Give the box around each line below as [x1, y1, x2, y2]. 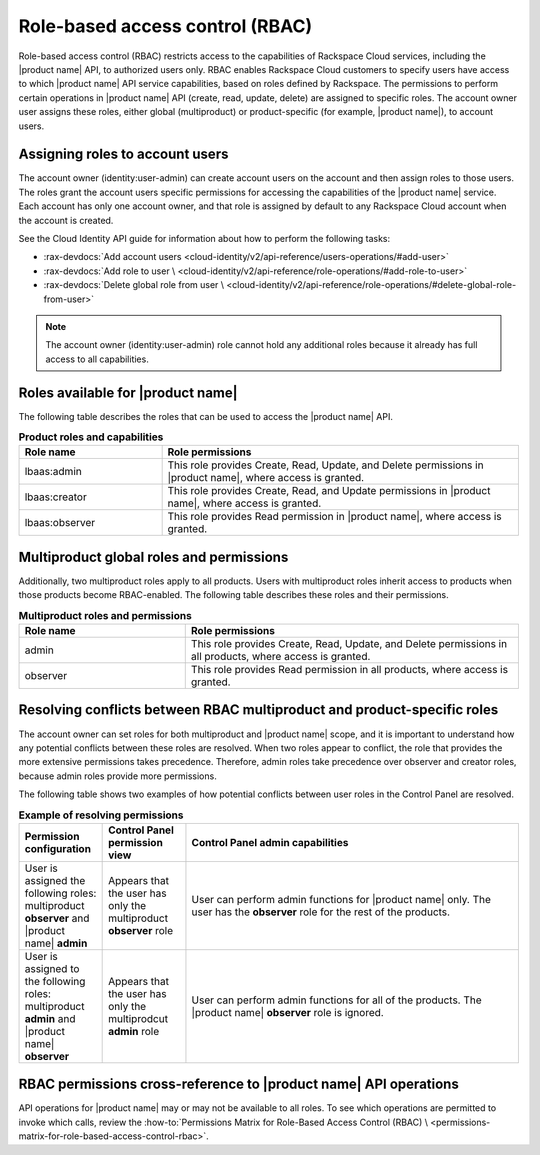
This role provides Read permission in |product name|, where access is [167, 510, 502, 524]
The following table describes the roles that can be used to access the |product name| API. [18, 410, 394, 422]
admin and [24, 1011, 76, 1025]
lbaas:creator [24, 490, 87, 504]
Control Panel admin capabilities [191, 835, 349, 849]
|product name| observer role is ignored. [191, 1005, 384, 1019]
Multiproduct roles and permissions [18, 608, 192, 622]
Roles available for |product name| [18, 384, 239, 401]
